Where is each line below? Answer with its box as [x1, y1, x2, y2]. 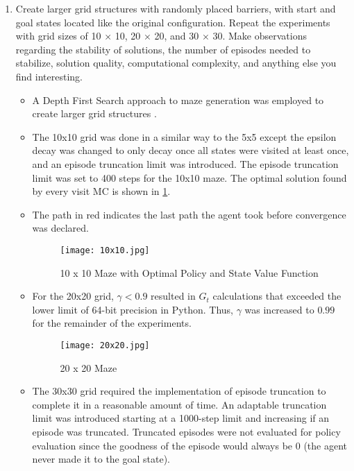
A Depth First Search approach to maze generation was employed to [32, 92, 324, 107]
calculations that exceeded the [212, 289, 342, 303]
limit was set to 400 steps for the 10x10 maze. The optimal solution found [32, 170, 347, 185]
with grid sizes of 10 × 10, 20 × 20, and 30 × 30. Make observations [15, 28, 307, 43]
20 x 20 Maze [60, 360, 117, 375]
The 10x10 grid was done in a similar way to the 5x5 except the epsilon [32, 129, 337, 144]
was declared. [32, 221, 89, 235]
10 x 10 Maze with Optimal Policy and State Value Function [60, 265, 319, 280]
